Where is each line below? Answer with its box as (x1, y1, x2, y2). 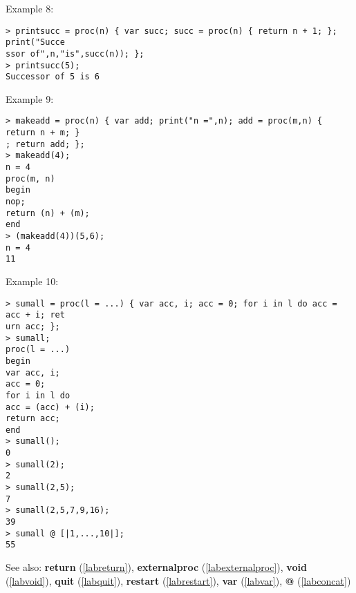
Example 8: (6, 1, 54, 15)
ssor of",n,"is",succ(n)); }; (6, 48, 144, 59)
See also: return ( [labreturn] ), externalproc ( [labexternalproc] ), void (6, 560, 307, 574)
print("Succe (6, 37, 65, 48)
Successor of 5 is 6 (6, 72, 100, 82)
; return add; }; (6, 139, 85, 149)
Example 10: (6, 274, 59, 288)
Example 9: (6, 91, 54, 106)
